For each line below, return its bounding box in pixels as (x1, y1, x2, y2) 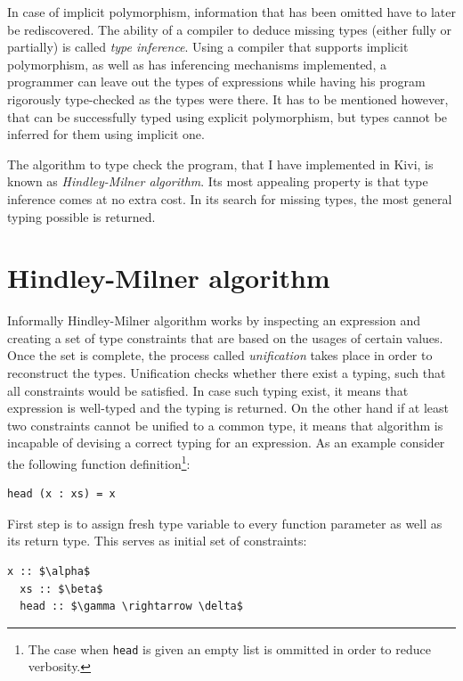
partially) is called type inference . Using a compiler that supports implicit (7, 37, 409, 56)
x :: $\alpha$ (7, 565, 91, 578)
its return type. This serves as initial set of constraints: (7, 531, 307, 550)
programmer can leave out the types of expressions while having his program (7, 72, 426, 91)
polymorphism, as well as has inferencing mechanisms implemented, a (7, 54, 386, 73)
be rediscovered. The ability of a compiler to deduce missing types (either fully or (7, 20, 452, 38)
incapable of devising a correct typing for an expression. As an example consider (7, 433, 445, 452)
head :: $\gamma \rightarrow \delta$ (20, 600, 243, 613)
